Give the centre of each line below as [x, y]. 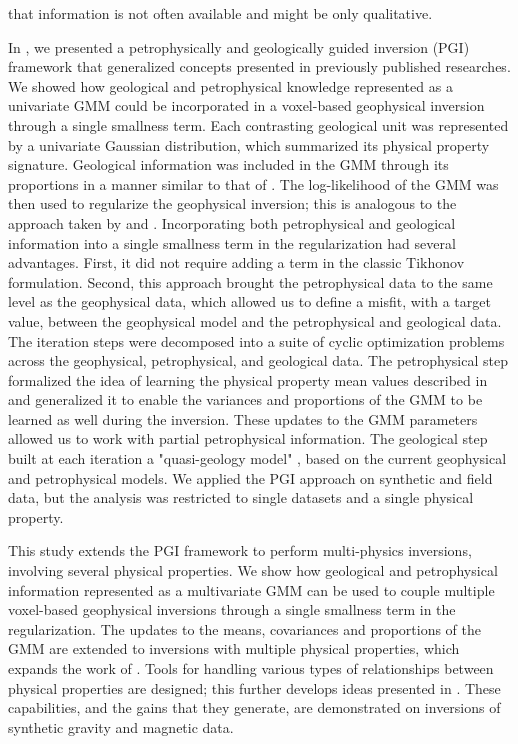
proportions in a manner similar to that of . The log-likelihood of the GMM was [253, 183]
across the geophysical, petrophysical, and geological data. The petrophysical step [258, 360]
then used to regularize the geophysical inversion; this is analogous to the [232, 203]
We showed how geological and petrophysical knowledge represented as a [230, 85]
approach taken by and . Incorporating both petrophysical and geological [232, 222]
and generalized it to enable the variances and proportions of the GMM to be [245, 399]
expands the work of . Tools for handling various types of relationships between [251, 668]
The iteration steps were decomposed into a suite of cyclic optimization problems [256, 340]
